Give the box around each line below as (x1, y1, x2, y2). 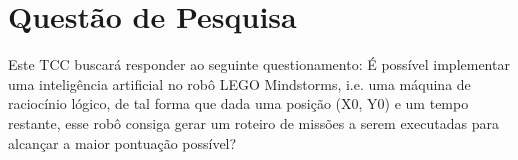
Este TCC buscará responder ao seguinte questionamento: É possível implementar (8, 54, 510, 75)
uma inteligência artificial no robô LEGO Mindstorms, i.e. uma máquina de (8, 73, 471, 94)
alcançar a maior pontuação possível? (8, 132, 237, 153)
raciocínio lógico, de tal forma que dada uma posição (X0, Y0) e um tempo (8, 93, 469, 114)
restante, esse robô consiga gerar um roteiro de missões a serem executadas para (8, 112, 499, 133)
